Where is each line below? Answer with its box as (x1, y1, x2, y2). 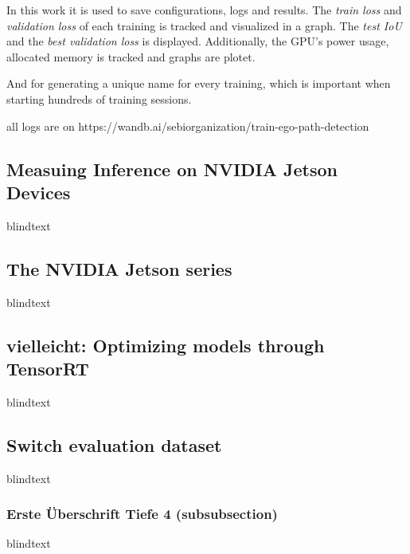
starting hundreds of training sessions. (6, 90, 192, 107)
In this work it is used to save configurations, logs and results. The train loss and (6, 2, 402, 18)
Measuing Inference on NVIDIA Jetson (6, 156, 338, 181)
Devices (6, 179, 71, 204)
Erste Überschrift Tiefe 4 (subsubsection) (6, 504, 278, 524)
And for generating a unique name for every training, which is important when (6, 75, 391, 92)
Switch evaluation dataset (6, 432, 222, 457)
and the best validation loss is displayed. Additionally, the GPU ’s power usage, (6, 33, 389, 49)
